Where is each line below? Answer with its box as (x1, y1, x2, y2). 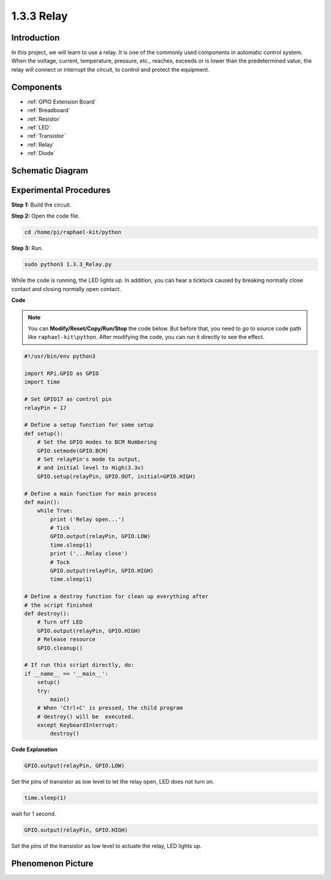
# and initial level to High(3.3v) (37, 465, 144, 471)
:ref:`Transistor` (26, 132, 66, 140)
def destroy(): (24, 610, 70, 617)
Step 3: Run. (11, 245, 43, 252)
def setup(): (24, 430, 64, 437)
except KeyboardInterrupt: (37, 722, 119, 729)
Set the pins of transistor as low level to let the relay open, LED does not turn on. (11, 778, 215, 786)
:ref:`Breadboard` (26, 107, 70, 114)
